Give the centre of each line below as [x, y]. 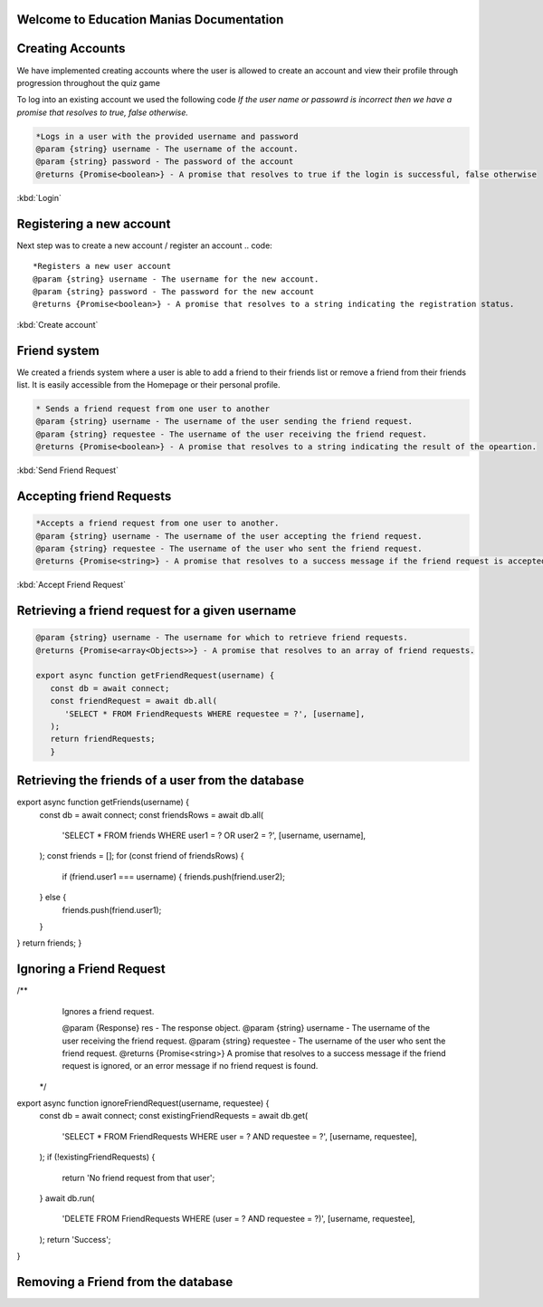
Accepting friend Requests [94, 496]
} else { [53, 898]
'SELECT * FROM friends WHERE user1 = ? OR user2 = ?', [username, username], [214, 836]
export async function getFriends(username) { [103, 802]
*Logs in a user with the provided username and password [167, 136]
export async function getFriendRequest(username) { [155, 676]
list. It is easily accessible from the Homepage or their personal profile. [148, 384]
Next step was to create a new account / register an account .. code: [145, 245]
